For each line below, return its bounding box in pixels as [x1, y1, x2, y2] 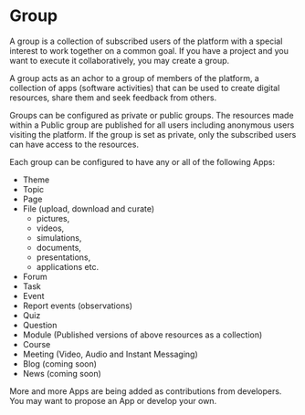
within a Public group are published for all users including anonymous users [9, 119, 295, 130]
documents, [36, 242, 82, 253]
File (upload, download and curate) [22, 202, 155, 214]
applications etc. [36, 261, 99, 272]
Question [22, 319, 58, 330]
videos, [36, 223, 65, 233]
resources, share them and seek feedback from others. [9, 92, 217, 103]
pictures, [36, 213, 70, 223]
